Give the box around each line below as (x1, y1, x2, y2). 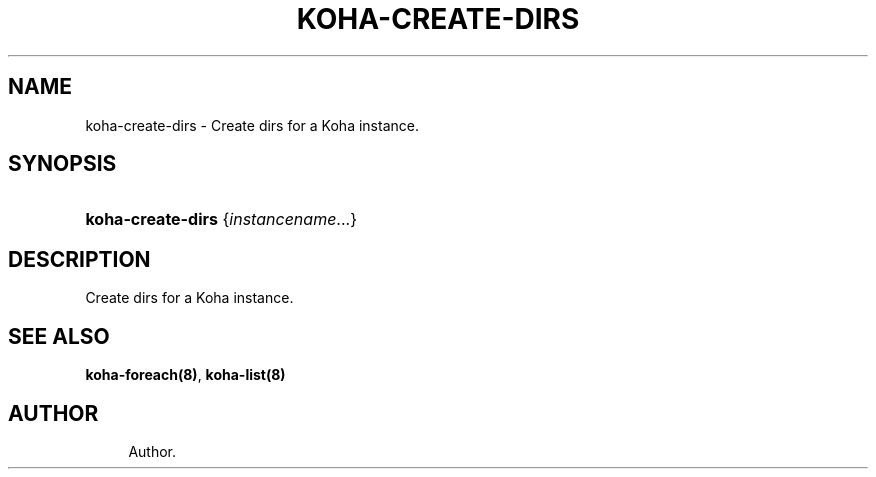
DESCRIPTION (8, 246, 151, 272)
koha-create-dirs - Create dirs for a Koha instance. (85, 116, 419, 134)
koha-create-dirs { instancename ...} (85, 209, 358, 230)
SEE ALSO (8, 323, 110, 349)
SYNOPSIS (8, 151, 117, 177)
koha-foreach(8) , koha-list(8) (85, 366, 286, 384)
